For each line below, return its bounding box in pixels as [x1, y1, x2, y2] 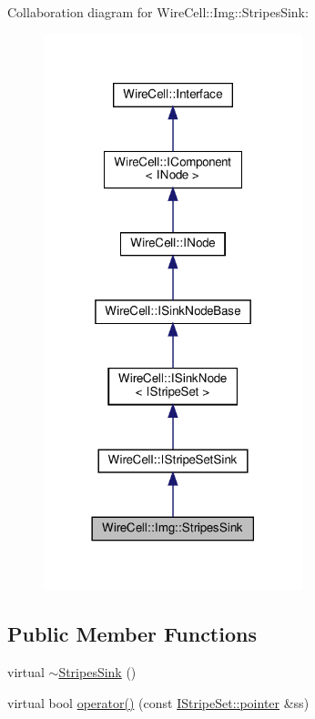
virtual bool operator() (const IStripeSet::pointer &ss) [7, 693, 310, 712]
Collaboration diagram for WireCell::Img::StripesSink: [7, 3, 309, 21]
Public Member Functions [7, 620, 257, 648]
